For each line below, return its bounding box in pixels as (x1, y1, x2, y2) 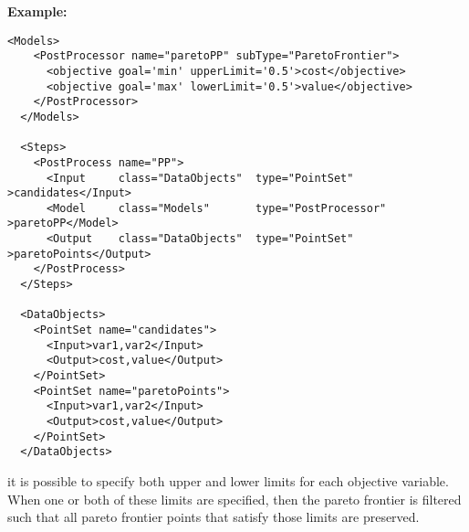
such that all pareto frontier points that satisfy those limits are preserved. (7, 507, 420, 527)
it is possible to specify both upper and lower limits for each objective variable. (7, 471, 449, 490)
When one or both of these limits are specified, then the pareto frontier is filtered (7, 489, 462, 508)
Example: (7, 2, 68, 20)
